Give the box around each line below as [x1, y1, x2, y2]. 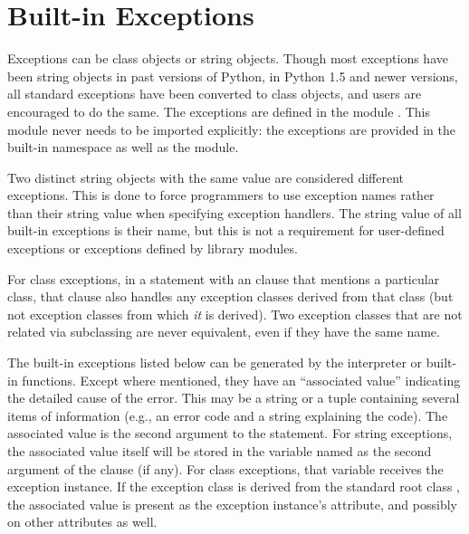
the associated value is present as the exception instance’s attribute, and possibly [7, 494, 457, 513]
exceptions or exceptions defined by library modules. [7, 239, 298, 258]
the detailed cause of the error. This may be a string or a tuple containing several [7, 388, 460, 407]
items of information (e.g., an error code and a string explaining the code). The [7, 405, 448, 424]
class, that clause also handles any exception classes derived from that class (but [7, 287, 454, 306]
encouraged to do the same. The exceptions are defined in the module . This [7, 101, 430, 120]
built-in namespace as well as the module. [7, 138, 239, 157]
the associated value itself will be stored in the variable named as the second [7, 442, 432, 460]
